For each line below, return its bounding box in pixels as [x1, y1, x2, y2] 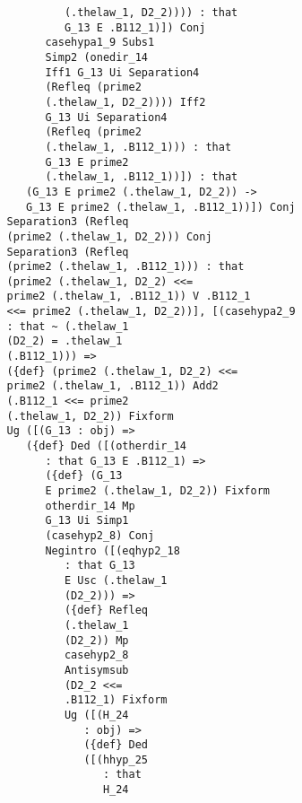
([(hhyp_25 [83, 753, 148, 766]
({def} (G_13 [45, 469, 123, 483]
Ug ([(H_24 [64, 708, 129, 721]
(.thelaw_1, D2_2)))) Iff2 [45, 95, 206, 109]
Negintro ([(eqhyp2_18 [45, 544, 180, 557]
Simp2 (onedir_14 [45, 50, 148, 64]
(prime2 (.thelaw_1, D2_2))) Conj [6, 230, 212, 243]
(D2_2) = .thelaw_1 [6, 335, 123, 348]
